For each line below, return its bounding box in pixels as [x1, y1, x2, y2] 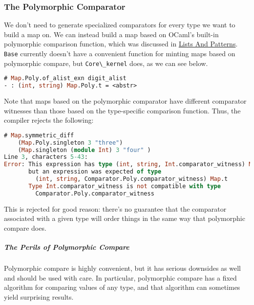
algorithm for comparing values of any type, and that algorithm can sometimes [4, 282, 240, 292]
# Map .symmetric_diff [4, 131, 74, 139]
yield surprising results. [4, 291, 74, 302]
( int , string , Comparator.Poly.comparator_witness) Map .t [35, 175, 228, 183]
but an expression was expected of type [28, 168, 162, 175]
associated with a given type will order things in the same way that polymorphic [4, 213, 245, 223]
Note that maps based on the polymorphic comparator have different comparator [4, 96, 247, 106]
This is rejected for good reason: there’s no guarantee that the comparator [4, 203, 227, 214]
